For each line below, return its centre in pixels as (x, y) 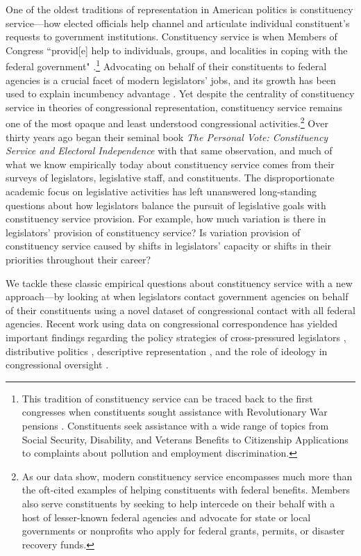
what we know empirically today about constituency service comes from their (170, 164)
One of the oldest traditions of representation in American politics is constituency (179, 9)
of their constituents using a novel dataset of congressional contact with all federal (180, 310)
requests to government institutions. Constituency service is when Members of (171, 36)
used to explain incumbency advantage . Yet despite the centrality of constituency (180, 93)
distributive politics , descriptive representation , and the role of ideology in (167, 351)
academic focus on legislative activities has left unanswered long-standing (161, 191)
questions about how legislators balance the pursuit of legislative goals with (166, 205)
